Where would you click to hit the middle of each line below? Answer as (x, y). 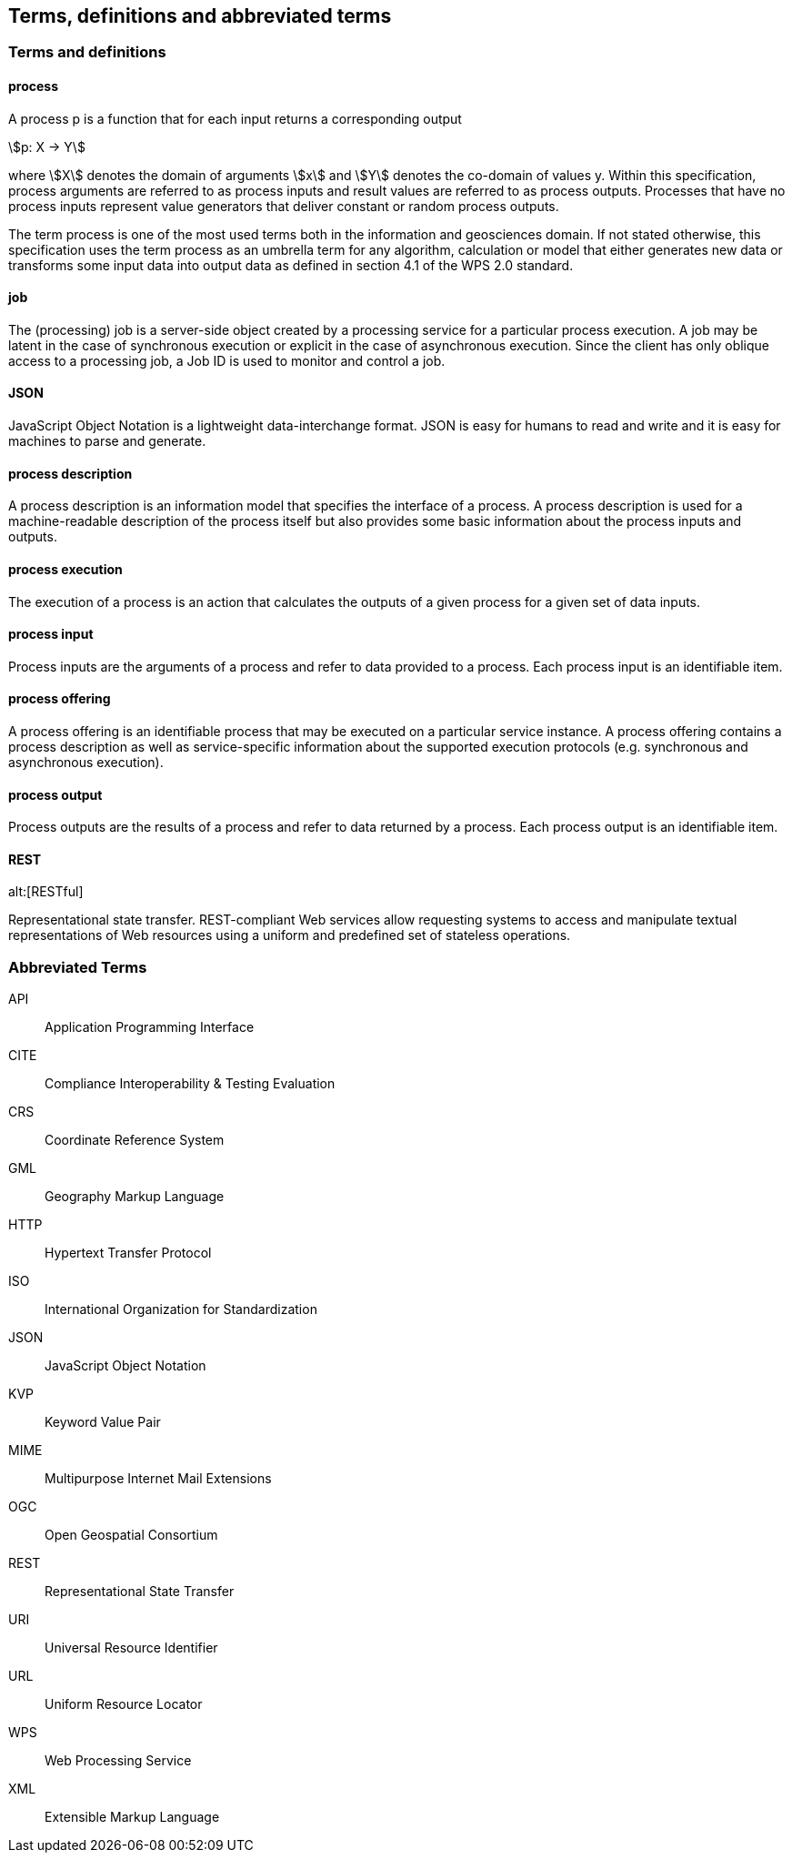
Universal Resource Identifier (131, 1648)
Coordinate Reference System (135, 1140)
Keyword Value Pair (103, 1422)
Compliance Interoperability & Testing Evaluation (190, 1084)
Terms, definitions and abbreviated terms (200, 16)
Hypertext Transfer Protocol (128, 1253)
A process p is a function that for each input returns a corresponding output (235, 118)
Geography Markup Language (135, 1197)
